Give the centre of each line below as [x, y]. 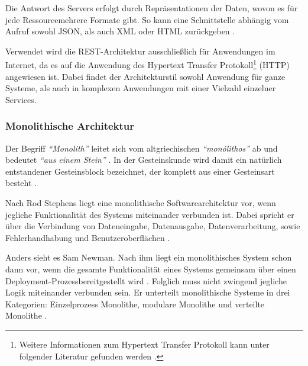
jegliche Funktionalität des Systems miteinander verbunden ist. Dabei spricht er [150, 214]
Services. [21, 99]
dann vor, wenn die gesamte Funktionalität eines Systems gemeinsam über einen [151, 269]
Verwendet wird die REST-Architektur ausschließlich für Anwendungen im [140, 51]
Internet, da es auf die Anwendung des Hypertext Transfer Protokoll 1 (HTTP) [147, 64]
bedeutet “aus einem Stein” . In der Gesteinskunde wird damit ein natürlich [144, 160]
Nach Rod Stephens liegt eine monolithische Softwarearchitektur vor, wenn [141, 203]
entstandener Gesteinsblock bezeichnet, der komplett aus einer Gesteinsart [140, 171]
